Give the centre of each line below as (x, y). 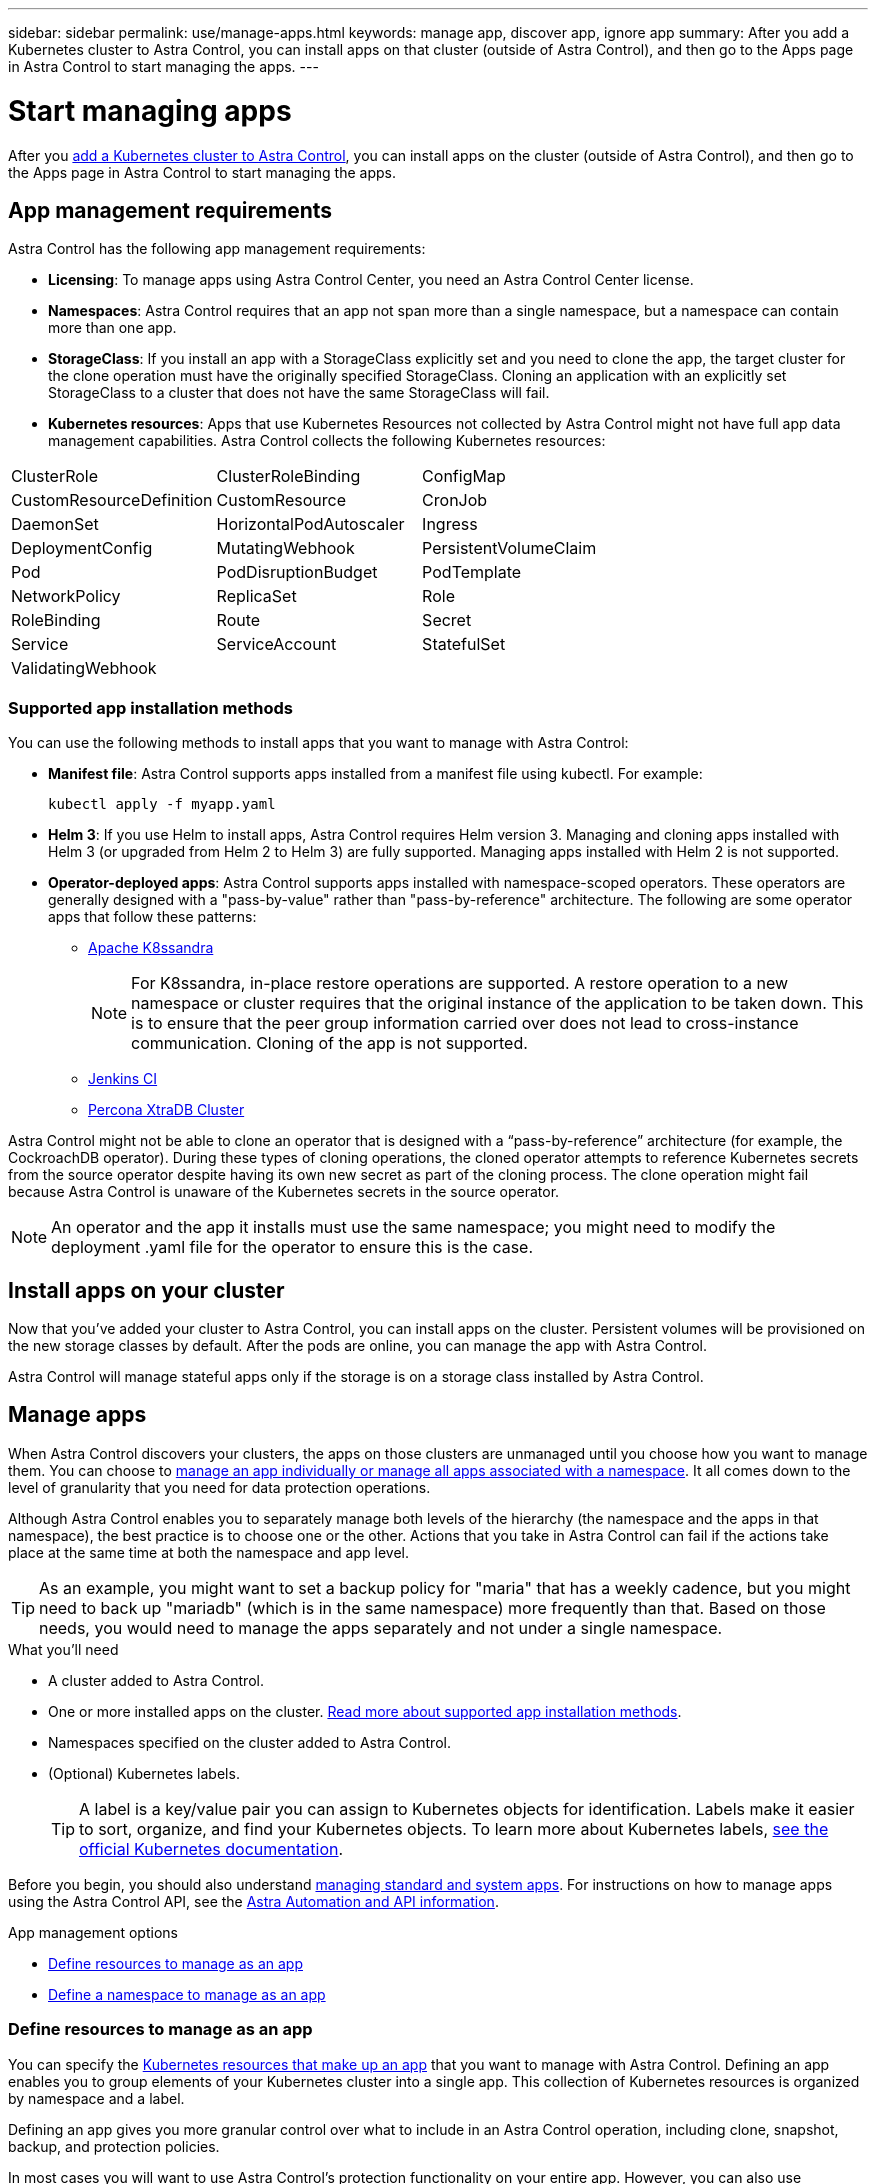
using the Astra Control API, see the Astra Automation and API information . (253, 1901)
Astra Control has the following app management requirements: (217, 249)
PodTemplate (472, 572)
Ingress (450, 524)
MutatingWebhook (285, 548)
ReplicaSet (256, 596)
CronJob (455, 500)
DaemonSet (55, 524)
